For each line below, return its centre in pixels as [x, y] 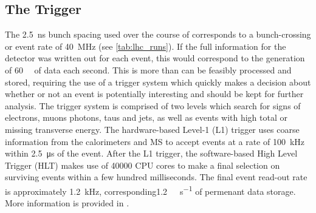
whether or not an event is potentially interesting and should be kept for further [154, 94]
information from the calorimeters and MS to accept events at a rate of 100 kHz [155, 141]
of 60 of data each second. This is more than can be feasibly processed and [148, 69]
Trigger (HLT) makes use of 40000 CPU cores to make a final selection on [143, 165]
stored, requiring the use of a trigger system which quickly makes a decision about [158, 82]
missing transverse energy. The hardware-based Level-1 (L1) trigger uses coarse [152, 129]
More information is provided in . [67, 203]
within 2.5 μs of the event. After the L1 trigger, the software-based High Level [151, 153]
